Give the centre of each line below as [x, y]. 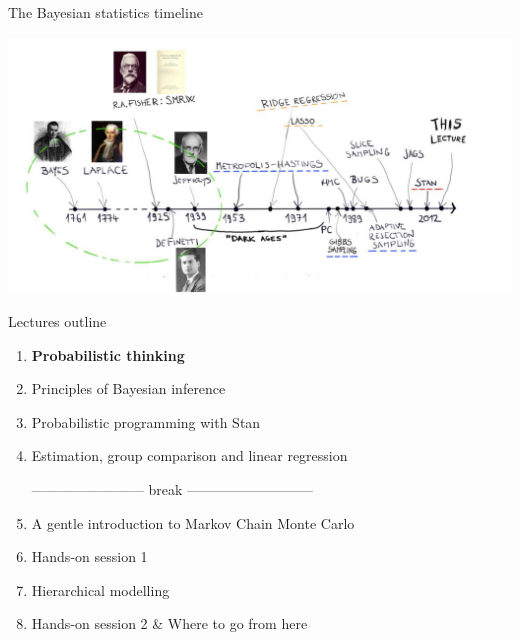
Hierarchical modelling [100, 589]
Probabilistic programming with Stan [146, 421]
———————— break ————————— [172, 489]
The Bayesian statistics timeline [105, 12]
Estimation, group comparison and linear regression [189, 455]
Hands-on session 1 [89, 556]
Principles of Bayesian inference [128, 388]
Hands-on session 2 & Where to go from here [169, 623]
